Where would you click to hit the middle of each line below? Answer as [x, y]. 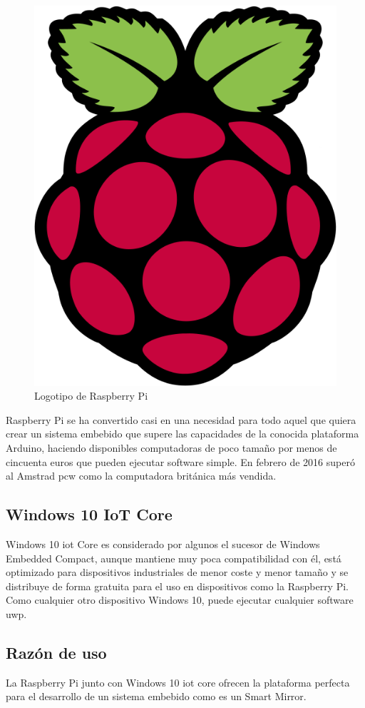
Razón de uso [56, 652]
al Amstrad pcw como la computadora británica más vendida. [141, 476]
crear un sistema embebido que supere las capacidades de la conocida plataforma [182, 434]
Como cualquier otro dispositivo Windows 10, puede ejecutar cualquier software [180, 600]
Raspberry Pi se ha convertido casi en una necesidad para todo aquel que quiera [181, 419]
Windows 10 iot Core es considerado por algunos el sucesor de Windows [163, 544]
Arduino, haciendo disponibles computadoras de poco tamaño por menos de [171, 448]
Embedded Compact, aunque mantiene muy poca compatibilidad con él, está [174, 558]
